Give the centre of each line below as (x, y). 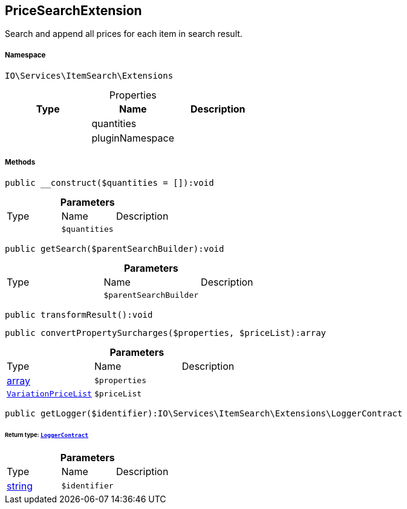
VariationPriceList (49, 393)
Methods (20, 162)
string (20, 486)
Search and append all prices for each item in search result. (124, 34)
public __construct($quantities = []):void (109, 182)
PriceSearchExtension (73, 11)
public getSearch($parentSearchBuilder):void (115, 248)
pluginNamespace (133, 138)
